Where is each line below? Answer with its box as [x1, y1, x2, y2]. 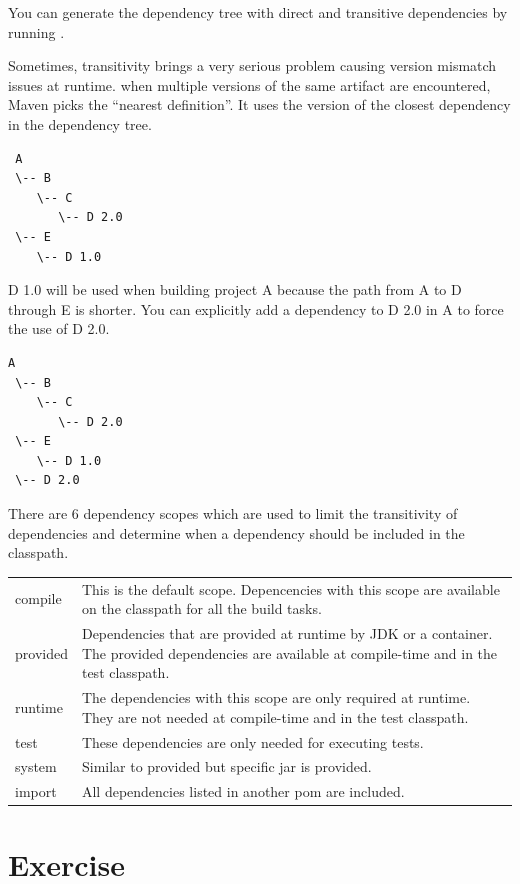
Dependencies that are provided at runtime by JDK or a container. [81, 623, 493, 644]
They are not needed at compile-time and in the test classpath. [81, 706, 469, 727]
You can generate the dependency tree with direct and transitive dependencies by [8, 2, 508, 22]
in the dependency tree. [8, 113, 152, 134]
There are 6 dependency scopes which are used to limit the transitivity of [8, 503, 458, 524]
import [15, 781, 57, 802]
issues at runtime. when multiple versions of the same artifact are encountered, [8, 74, 491, 95]
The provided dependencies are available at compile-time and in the [81, 642, 498, 663]
